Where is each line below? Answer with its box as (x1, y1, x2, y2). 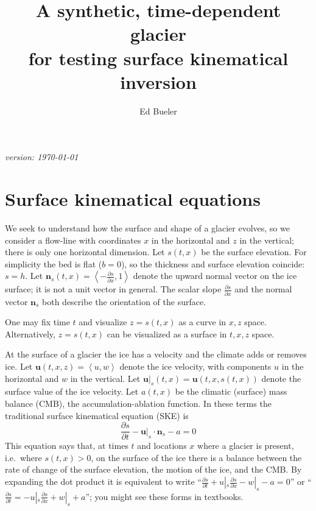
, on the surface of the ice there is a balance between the (91, 451, 302, 463)
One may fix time (5, 315, 70, 328)
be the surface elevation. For (201, 245, 307, 258)
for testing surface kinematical (28, 45, 289, 70)
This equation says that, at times (5, 439, 128, 452)
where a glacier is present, (197, 439, 294, 452)
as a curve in (178, 315, 226, 328)
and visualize (79, 315, 127, 328)
